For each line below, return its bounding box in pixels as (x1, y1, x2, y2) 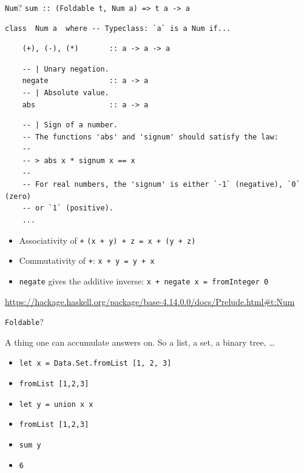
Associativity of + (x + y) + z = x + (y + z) (19, 233, 196, 246)
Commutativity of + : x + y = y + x (19, 254, 155, 267)
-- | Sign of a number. (22, 121, 118, 130)
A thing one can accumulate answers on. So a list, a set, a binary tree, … (5, 335, 275, 348)
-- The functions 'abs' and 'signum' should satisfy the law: (22, 132, 279, 141)
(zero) (5, 192, 31, 201)
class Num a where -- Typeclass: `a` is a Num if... (5, 24, 231, 33)
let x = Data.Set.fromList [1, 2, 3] (19, 359, 172, 368)
